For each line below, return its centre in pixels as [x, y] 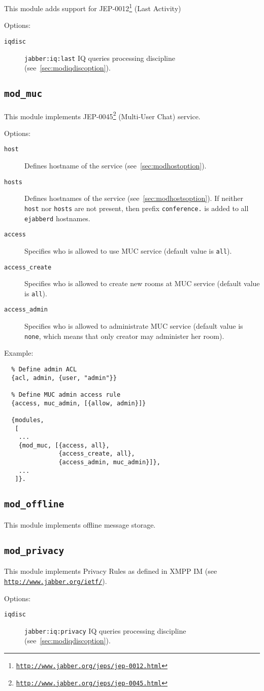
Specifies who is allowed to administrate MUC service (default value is [134, 326]
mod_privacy [34, 550]
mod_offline [34, 504]
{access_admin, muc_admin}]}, [109, 462]
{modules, [28, 420]
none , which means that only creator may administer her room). [124, 336]
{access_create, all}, [97, 454]
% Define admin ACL [44, 369]
